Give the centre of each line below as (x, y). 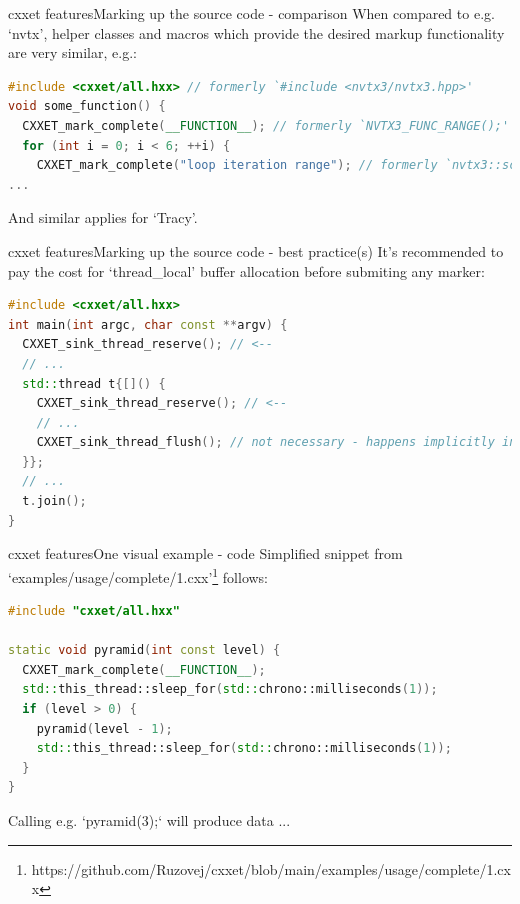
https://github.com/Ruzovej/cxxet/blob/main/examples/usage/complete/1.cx (271, 868)
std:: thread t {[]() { (94, 383)
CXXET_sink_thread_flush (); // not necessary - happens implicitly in (276, 442)
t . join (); (54, 501)
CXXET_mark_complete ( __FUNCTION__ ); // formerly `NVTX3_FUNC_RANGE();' (266, 125)
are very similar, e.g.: (72, 52)
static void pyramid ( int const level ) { (144, 650)
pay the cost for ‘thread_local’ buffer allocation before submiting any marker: (246, 270)
